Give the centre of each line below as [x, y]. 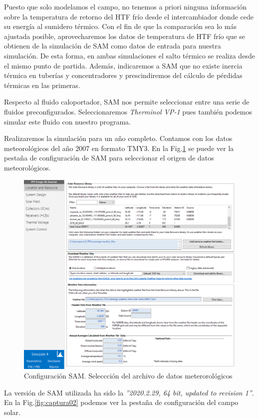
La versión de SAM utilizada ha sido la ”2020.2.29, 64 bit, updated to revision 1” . [129, 392]
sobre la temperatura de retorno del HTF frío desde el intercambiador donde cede [129, 16]
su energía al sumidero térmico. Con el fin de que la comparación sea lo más [120, 26]
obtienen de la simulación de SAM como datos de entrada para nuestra [113, 46]
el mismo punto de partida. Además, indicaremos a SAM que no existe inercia [123, 65]
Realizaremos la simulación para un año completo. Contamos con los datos [118, 138]
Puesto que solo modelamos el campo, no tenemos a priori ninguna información [125, 6]
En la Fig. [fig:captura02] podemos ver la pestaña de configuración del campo [121, 402]
